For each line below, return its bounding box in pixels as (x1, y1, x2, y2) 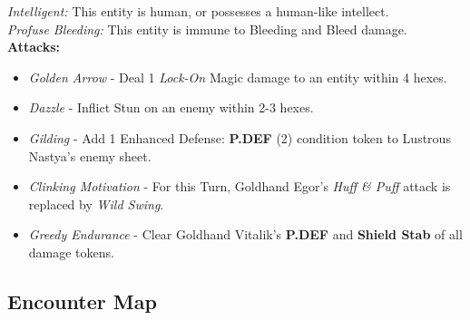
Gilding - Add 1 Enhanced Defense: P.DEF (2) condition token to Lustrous (28, 128, 451, 147)
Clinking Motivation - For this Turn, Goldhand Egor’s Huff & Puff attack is (28, 177, 451, 196)
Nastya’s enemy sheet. (28, 146, 152, 165)
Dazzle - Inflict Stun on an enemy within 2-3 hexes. (28, 98, 314, 117)
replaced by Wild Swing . (28, 194, 164, 213)
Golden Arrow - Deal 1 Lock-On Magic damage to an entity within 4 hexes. (28, 67, 447, 86)
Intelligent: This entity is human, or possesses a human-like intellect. (7, 2, 389, 20)
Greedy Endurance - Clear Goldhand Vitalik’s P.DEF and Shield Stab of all (28, 225, 463, 244)
